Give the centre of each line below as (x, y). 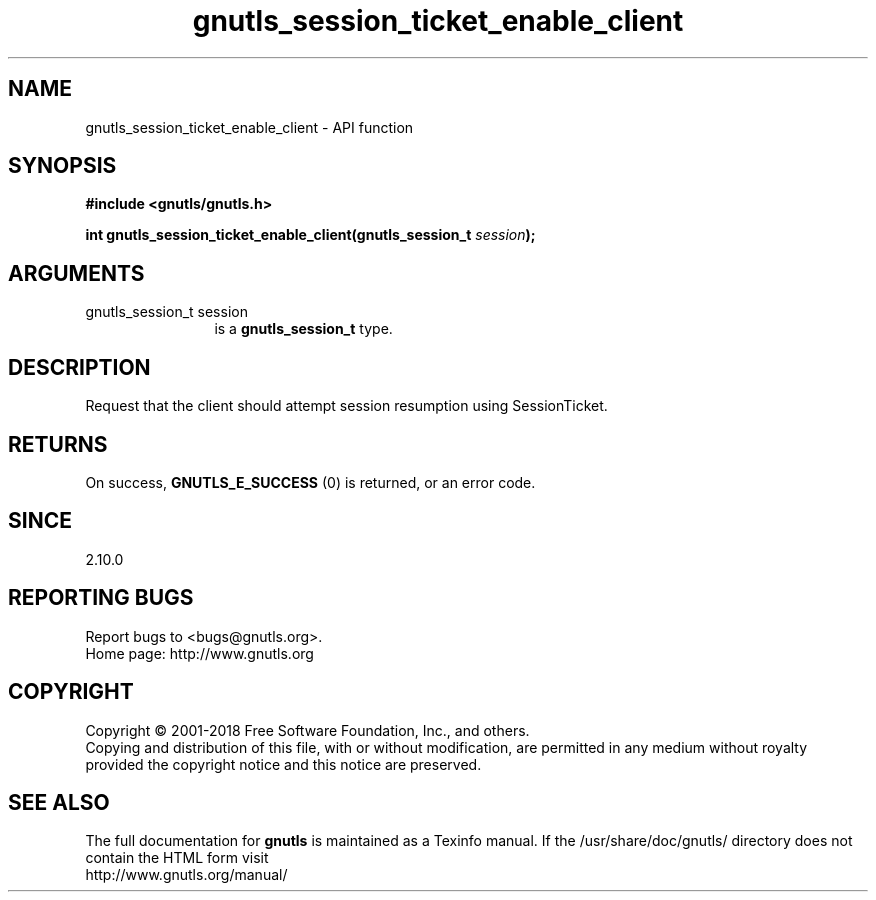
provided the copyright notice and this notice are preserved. (283, 764)
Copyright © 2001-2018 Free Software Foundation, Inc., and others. (307, 730)
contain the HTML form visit (177, 858)
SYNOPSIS (62, 166)
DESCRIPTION (79, 367)
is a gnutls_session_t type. (303, 329)
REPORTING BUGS (101, 598)
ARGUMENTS (76, 273)
